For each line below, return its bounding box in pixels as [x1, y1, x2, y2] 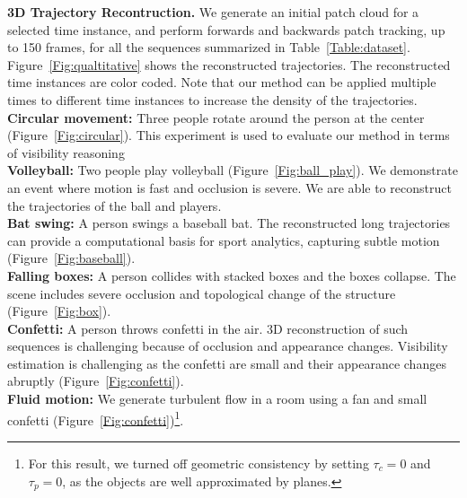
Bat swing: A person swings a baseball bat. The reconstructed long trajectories [7, 214, 451, 232]
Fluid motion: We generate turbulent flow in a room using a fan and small [7, 389, 427, 408]
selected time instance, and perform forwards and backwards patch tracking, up [7, 20, 445, 39]
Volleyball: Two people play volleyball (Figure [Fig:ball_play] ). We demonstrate [7, 161, 458, 179]
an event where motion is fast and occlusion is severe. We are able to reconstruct [7, 178, 452, 197]
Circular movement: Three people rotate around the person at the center [7, 108, 425, 127]
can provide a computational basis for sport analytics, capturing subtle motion [7, 231, 440, 249]
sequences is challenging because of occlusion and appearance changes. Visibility [7, 336, 448, 355]
